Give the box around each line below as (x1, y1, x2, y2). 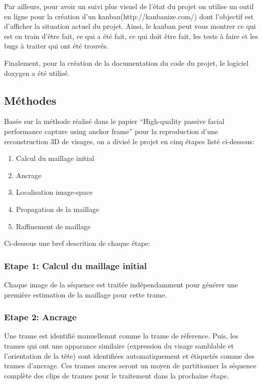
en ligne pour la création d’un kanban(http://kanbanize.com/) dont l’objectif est (4, 11, 254, 21)
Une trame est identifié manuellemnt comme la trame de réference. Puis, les (4, 330, 238, 341)
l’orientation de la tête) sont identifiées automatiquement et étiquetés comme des (4, 350, 254, 361)
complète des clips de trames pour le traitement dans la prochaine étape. (4, 370, 229, 380)
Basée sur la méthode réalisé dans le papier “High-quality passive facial (4, 116, 225, 126)
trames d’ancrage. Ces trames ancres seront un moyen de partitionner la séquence (4, 360, 256, 371)
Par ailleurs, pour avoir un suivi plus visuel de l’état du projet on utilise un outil (4, 1, 254, 11)
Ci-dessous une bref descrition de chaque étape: (4, 238, 150, 248)
